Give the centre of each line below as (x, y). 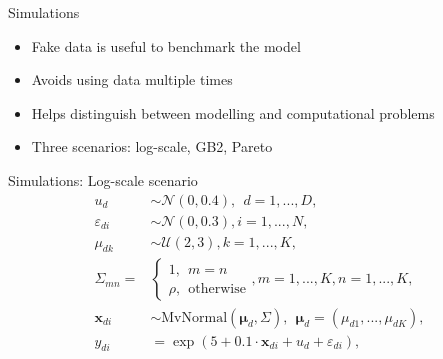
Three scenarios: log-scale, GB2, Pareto (152, 146)
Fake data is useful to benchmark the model (166, 45)
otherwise (217, 288)
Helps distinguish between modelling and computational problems (233, 112)
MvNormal (194, 317)
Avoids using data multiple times (132, 79)
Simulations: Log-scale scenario (103, 179)
